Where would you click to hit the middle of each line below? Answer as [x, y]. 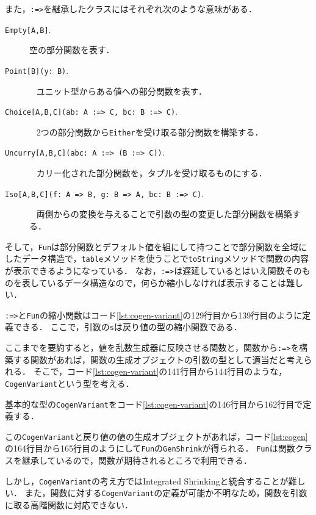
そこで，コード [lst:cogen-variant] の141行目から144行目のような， [160, 371]
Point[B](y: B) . [37, 70]
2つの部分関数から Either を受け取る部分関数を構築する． [150, 131]
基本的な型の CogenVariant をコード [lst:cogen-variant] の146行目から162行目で [154, 404]
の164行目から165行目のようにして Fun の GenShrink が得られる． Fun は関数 [150, 448]
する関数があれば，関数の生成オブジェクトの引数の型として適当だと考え [158, 359]
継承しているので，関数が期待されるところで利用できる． [137, 460]
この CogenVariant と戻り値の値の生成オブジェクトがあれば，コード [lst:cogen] [156, 436]
